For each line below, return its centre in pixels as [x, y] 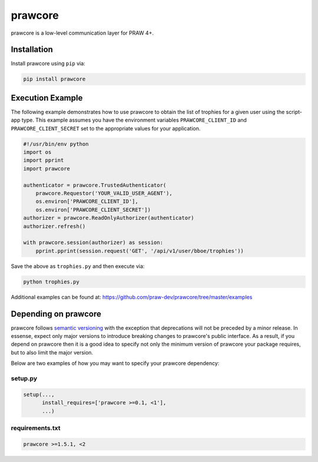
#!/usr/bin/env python [56, 144]
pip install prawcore [54, 79]
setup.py [24, 378]
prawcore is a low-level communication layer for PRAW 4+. [82, 33]
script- [294, 112]
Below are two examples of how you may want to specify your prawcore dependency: [115, 363]
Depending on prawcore [56, 314]
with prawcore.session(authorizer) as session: [93, 243]
